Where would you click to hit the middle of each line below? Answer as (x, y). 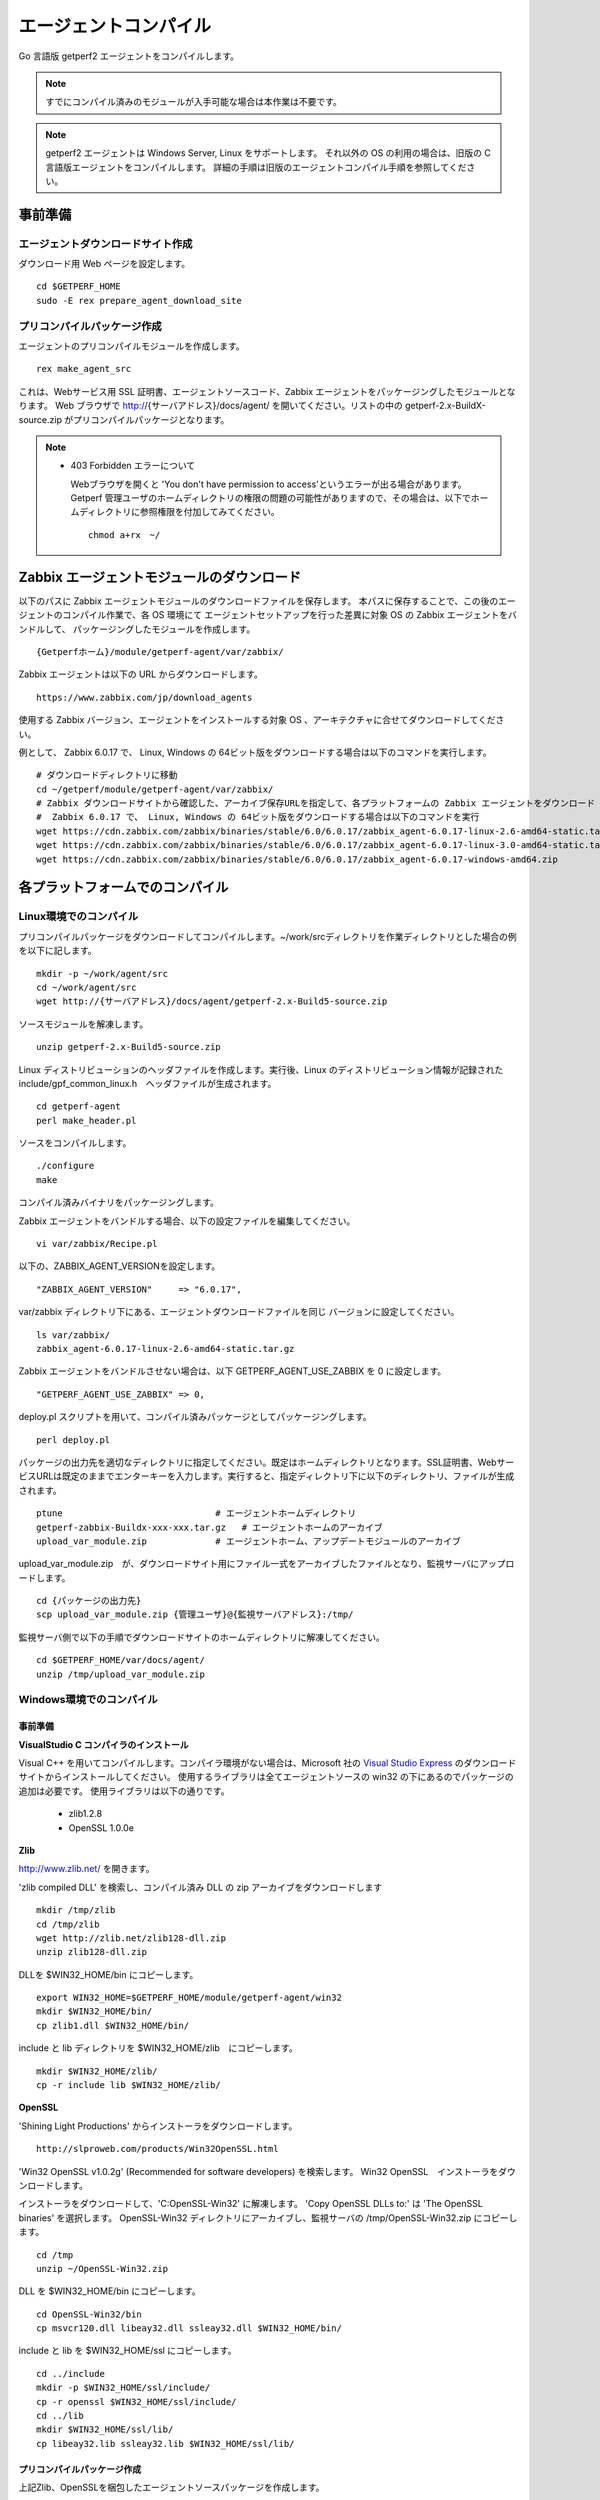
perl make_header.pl (86, 1120)
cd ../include (70, 2373)
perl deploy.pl (73, 1439)
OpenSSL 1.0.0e (101, 1827)
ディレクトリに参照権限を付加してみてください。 (179, 512)
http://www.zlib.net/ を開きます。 (86, 1869)
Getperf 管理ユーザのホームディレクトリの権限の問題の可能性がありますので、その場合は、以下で (271, 498)
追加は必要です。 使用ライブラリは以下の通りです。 (124, 1791)
